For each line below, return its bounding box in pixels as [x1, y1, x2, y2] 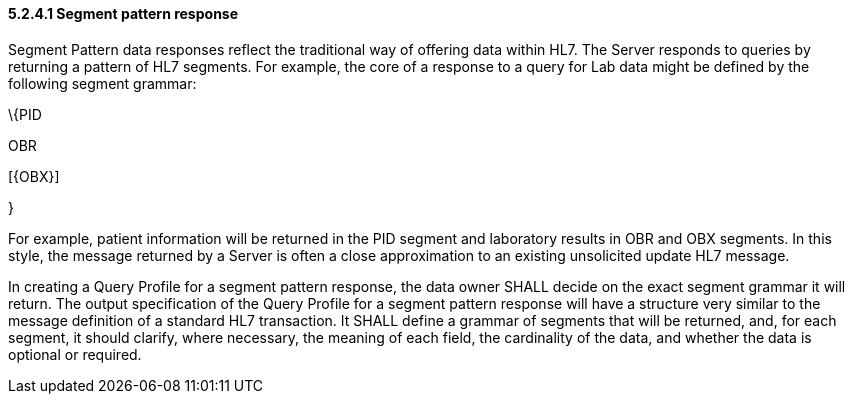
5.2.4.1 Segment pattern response [8, 5, 239, 22]
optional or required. [8, 345, 142, 363]
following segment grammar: [8, 74, 197, 92]
